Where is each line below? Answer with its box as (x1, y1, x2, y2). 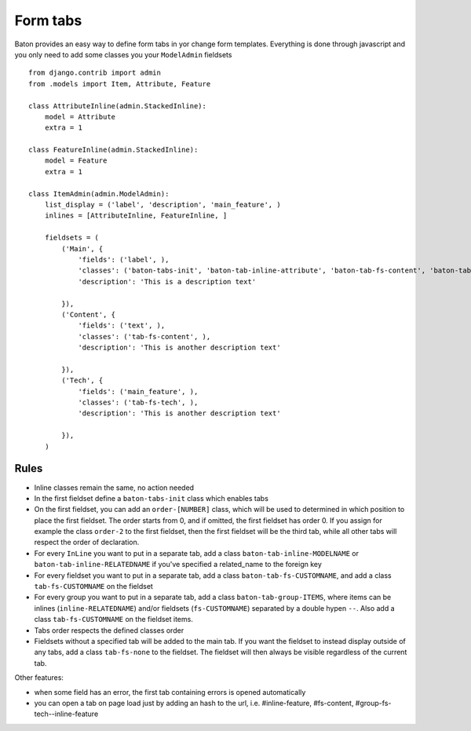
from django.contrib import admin (28, 68, 161, 78)
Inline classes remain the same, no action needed (34, 483, 195, 492)
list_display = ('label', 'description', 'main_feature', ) (44, 200, 282, 210)
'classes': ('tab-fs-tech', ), (78, 398, 199, 408)
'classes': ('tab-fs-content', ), (78, 332, 211, 341)
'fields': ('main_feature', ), (78, 387, 199, 396)
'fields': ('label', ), (78, 255, 170, 264)
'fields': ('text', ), (78, 321, 166, 330)
